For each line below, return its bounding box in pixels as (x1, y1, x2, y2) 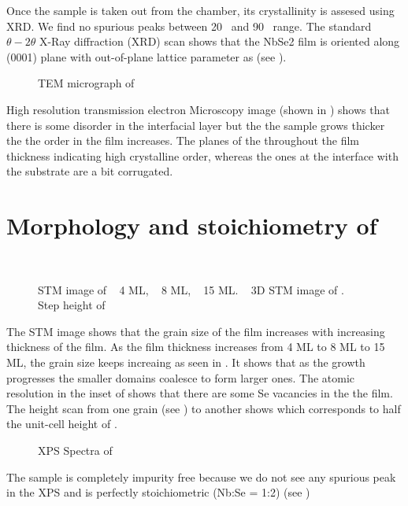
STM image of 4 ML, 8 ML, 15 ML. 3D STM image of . (38, 281, 344, 297)
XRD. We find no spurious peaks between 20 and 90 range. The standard (6, 17, 372, 34)
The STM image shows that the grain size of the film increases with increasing (6, 323, 385, 339)
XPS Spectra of (38, 442, 113, 458)
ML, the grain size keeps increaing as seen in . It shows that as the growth (6, 354, 365, 371)
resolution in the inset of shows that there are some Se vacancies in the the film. (6, 385, 393, 401)
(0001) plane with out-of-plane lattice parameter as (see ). (6, 48, 287, 65)
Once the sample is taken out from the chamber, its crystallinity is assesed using (6, 2, 395, 18)
